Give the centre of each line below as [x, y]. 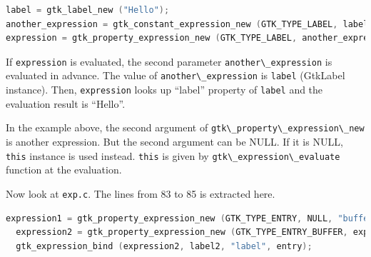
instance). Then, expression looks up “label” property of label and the [164, 90]
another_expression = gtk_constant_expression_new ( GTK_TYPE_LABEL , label [187, 24]
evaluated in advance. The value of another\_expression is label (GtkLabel [176, 75]
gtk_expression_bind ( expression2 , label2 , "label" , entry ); [164, 246]
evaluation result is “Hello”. [66, 103]
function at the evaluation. [64, 170]
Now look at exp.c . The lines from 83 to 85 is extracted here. [141, 193]
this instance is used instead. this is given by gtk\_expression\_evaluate [173, 155]
